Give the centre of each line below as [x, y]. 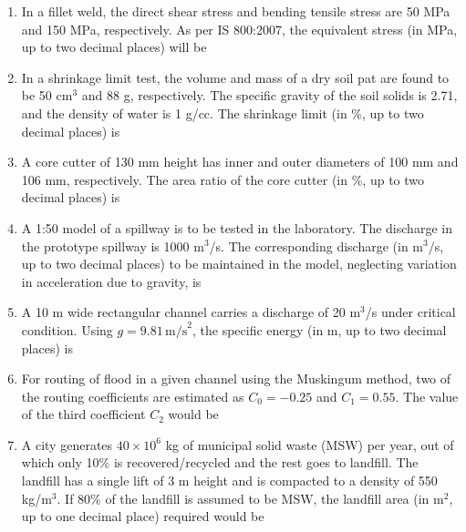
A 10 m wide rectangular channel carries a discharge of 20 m [191, 312]
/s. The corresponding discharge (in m [316, 246]
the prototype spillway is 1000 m [113, 246]
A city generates [67, 444]
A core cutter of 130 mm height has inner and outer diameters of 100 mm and [240, 162]
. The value [427, 396]
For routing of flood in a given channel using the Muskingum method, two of [236, 379]
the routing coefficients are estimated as [133, 396]
